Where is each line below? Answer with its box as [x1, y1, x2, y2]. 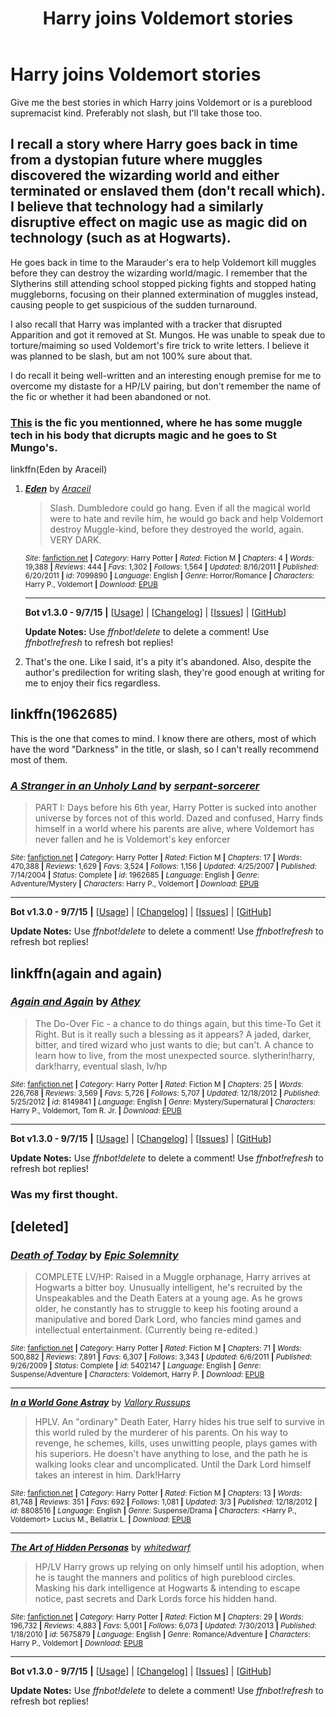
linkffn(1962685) [10, 706, 118, 723]
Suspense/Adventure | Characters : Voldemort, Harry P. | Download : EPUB [10, 1370, 265, 1380]
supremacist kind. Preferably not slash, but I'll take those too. [10, 107, 263, 119]
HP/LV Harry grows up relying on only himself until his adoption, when [34, 1561, 325, 1573]
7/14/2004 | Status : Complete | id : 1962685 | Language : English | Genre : [10, 870, 260, 881]
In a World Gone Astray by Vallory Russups [10, 1397, 191, 1409]
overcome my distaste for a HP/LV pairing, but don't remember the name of [10, 380, 322, 392]
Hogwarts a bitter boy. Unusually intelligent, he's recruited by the [34, 1282, 303, 1294]
